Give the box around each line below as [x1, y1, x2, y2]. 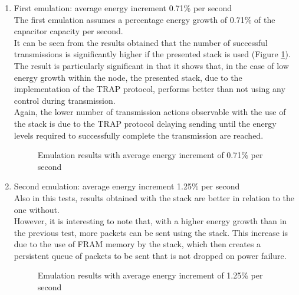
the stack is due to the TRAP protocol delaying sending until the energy [14, 117, 277, 129]
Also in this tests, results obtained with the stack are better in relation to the [14, 191, 294, 204]
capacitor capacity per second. [14, 25, 123, 37]
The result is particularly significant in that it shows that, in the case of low [14, 59, 289, 71]
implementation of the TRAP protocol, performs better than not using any [14, 83, 285, 95]
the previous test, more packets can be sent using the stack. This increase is [14, 226, 288, 238]
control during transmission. [14, 94, 116, 106]
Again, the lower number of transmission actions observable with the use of [14, 106, 286, 118]
